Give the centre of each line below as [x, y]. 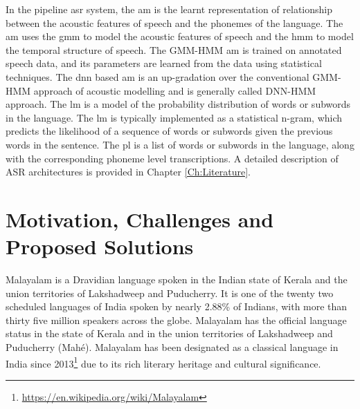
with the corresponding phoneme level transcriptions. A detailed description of [172, 158]
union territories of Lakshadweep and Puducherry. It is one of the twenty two [170, 293]
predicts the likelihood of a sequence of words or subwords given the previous [169, 131]
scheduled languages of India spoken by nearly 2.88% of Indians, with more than [177, 306]
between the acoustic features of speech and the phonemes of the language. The [174, 22]
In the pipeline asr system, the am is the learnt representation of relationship [169, 9]
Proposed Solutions [100, 246]
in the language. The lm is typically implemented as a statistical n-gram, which [174, 117]
